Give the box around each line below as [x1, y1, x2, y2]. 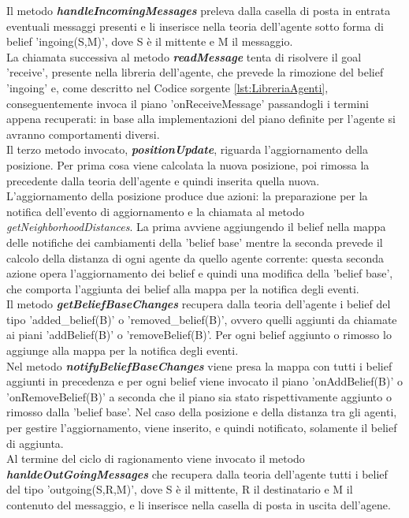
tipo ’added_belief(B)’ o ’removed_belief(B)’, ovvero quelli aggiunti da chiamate [6, 311, 397, 327]
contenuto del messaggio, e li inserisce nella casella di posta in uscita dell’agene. [6, 497, 391, 512]
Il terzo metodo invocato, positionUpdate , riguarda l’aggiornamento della [6, 141, 368, 158]
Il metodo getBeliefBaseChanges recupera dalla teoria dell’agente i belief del [6, 296, 391, 312]
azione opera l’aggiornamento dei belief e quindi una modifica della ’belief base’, [6, 265, 393, 281]
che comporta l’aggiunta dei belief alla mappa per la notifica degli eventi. [6, 280, 359, 296]
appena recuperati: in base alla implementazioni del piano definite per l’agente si [6, 110, 396, 127]
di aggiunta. [6, 434, 64, 451]
